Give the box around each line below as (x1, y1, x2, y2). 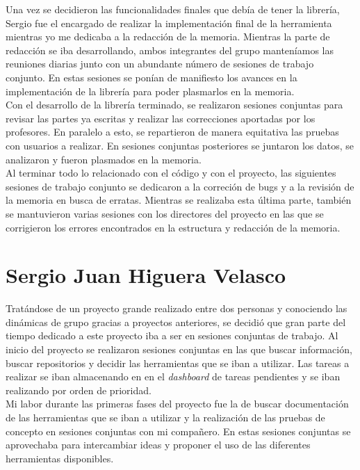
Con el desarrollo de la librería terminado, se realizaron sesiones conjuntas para (6, 97, 343, 112)
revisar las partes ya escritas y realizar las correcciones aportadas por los (6, 111, 316, 125)
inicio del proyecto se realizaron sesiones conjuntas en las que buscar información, (6, 342, 352, 356)
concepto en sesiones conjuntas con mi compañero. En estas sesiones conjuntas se (6, 423, 351, 438)
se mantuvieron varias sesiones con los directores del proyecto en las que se (6, 206, 324, 220)
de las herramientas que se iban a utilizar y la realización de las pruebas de (6, 410, 325, 424)
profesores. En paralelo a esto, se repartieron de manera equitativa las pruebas (6, 124, 339, 139)
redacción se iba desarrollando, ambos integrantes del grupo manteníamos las (6, 42, 334, 57)
